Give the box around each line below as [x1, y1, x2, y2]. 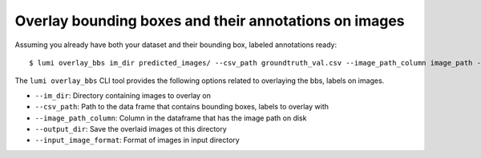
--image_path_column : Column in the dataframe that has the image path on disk [34, 113, 307, 123]
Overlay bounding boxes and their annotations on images [14, 12, 405, 30]
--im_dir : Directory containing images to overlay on [34, 90, 212, 100]
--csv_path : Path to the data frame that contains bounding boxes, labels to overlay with [34, 102, 329, 112]
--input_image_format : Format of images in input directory [34, 136, 240, 145]
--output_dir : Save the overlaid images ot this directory [34, 124, 228, 133]
